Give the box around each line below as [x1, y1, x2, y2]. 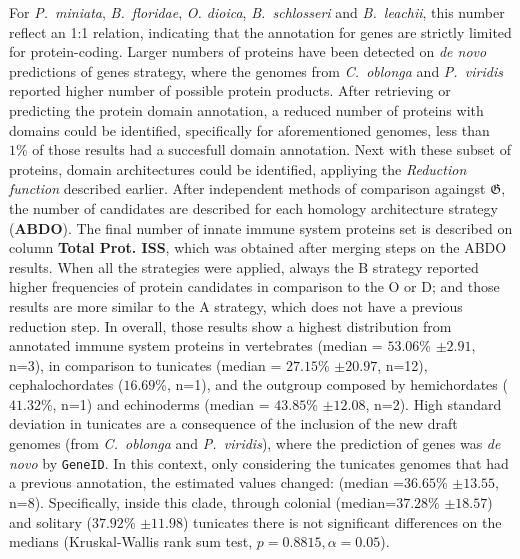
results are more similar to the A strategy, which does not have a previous [9, 295, 463, 316]
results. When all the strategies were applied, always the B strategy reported [9, 256, 479, 277]
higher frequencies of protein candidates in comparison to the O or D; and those [9, 276, 500, 297]
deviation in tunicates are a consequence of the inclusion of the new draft [9, 413, 458, 434]
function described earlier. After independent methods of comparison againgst [9, 178, 486, 199]
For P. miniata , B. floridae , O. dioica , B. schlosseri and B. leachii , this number [9, 2, 505, 22]
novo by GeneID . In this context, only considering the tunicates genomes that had [9, 452, 509, 473]
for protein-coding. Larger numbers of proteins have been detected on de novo [9, 41, 487, 62]
